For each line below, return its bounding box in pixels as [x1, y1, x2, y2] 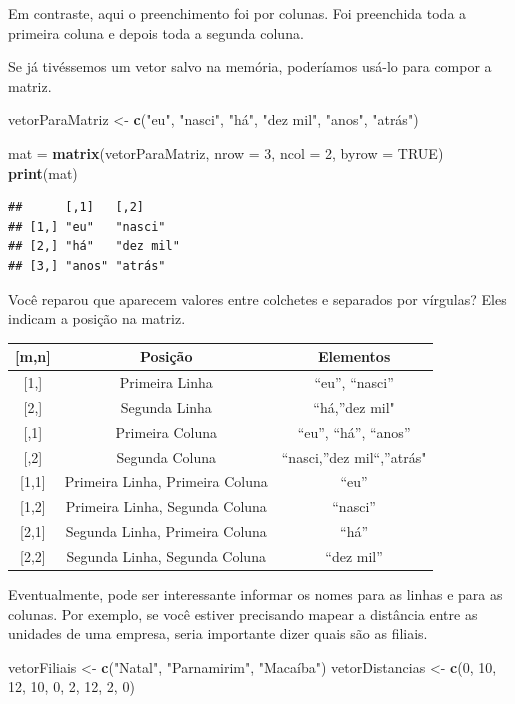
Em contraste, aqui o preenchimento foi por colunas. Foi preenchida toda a [8, 3, 467, 23]
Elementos [317, 346, 391, 367]
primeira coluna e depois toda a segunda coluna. [8, 22, 304, 43]
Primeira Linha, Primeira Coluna [64, 471, 268, 492]
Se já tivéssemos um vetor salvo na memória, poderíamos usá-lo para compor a [8, 56, 492, 77]
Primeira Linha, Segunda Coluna [65, 496, 267, 517]
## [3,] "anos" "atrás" [8, 258, 166, 273]
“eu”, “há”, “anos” [297, 421, 411, 442]
